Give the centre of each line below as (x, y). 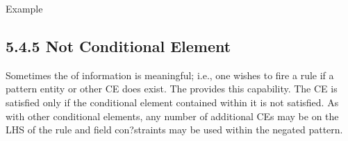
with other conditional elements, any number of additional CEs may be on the (172, 116)
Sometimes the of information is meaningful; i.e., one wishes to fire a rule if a (170, 75)
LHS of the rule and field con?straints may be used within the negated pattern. (174, 130)
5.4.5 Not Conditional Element (118, 45)
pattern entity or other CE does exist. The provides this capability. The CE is (172, 89)
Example (24, 8)
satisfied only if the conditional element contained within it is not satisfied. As (172, 102)
